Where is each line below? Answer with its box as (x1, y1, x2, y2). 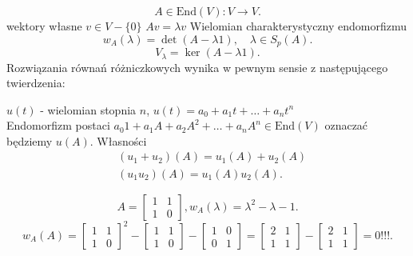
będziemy (6, 132, 53, 149)
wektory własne (6, 18, 82, 34)
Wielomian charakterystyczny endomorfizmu (189, 18, 407, 34)
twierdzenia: (6, 74, 66, 91)
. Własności (89, 132, 147, 149)
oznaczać (324, 117, 368, 134)
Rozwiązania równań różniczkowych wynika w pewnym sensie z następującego (6, 58, 388, 75)
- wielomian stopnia (40, 101, 137, 118)
